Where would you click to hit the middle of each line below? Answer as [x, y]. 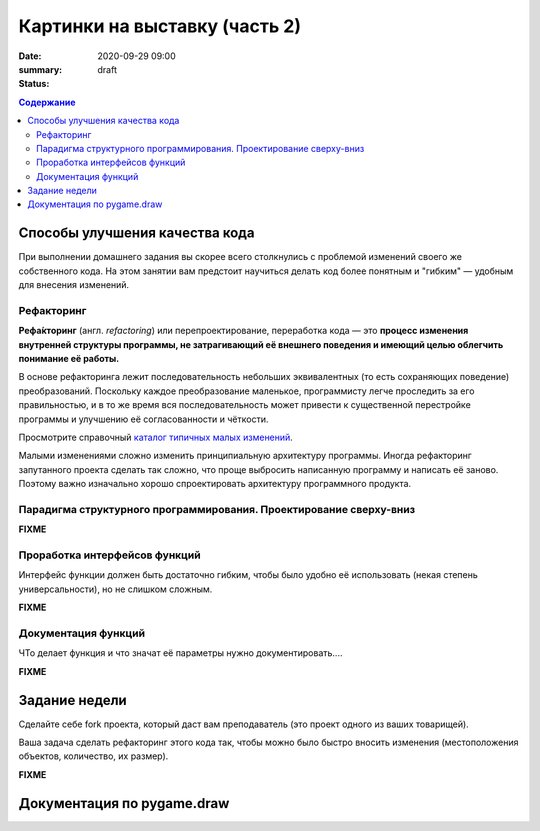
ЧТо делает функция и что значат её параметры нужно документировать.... [180, 653]
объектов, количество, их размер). [93, 756]
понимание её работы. [69, 359]
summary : [40, 69]
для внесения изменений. [74, 285]
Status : [34, 84]
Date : [30, 56]
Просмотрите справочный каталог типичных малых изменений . [156, 437]
